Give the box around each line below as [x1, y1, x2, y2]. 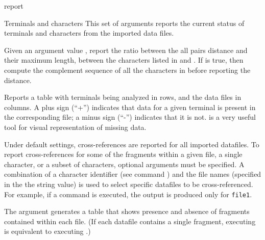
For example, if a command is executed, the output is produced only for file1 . [4, 189, 252, 199]
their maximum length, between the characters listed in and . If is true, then [4, 55, 244, 65]
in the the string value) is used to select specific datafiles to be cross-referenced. [4, 178, 253, 189]
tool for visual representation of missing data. [4, 121, 147, 132]
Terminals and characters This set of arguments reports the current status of [4, 17, 245, 28]
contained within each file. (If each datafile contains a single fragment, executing [4, 216, 256, 226]
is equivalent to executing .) [4, 226, 91, 236]
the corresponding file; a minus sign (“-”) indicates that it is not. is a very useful [4, 112, 256, 122]
